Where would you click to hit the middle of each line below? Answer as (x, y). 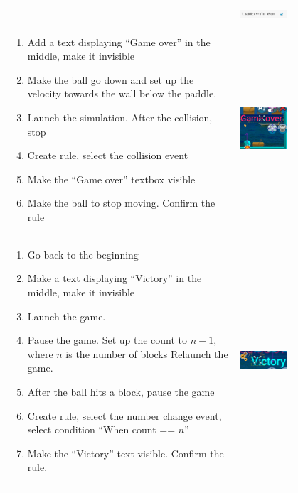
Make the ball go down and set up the (111, 79)
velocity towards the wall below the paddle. (122, 93)
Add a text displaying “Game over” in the (119, 42)
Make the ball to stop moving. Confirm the (121, 203)
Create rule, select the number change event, (124, 415)
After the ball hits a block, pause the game (121, 391)
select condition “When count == (101, 429)
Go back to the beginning (83, 254)
